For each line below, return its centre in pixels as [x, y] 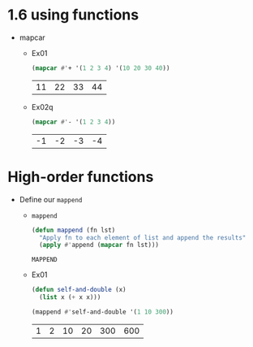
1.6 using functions [73, 15]
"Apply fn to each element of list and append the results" [142, 237]
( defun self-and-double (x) [79, 290]
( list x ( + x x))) [70, 297]
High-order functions [81, 177]
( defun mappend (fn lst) [73, 230]
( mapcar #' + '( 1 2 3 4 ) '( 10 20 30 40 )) [101, 68]
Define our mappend [51, 199]
